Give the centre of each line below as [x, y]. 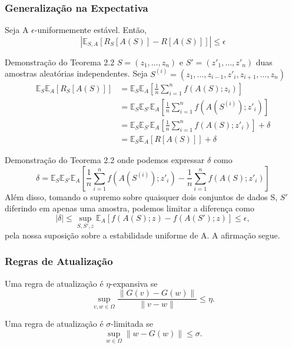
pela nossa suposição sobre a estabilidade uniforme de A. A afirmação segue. [142, 235]
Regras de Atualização [59, 261]
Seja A [17, 30]
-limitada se [132, 324]
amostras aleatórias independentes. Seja [76, 73]
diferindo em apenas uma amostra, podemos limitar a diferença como [130, 208]
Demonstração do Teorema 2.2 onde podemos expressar [105, 159]
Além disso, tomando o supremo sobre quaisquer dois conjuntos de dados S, [141, 196]
